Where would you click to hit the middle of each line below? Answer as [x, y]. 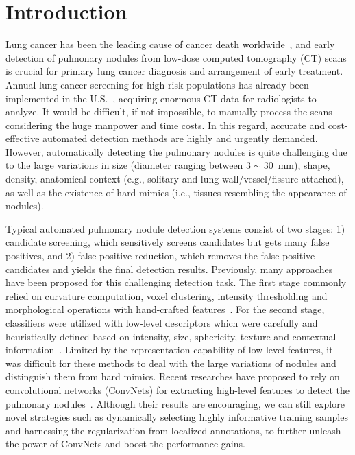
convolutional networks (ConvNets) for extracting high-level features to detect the [178, 389]
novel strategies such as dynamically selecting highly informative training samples [177, 417]
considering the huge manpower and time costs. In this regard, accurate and [165, 125]
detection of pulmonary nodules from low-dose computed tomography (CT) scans [176, 57]
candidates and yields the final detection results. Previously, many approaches [169, 269]
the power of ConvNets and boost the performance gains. [125, 444]
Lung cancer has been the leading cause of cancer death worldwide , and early [170, 44]
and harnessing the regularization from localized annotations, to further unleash [173, 430]
